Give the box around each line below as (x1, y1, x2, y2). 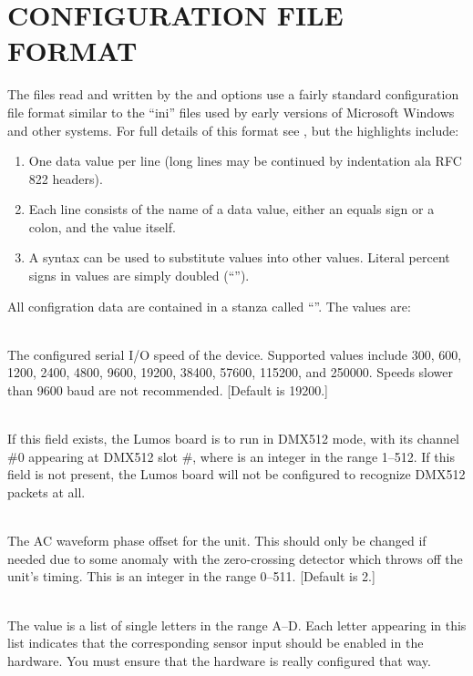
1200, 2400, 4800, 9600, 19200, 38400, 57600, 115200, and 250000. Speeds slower (7, 363, 454, 382)
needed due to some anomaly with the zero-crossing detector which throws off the (7, 548, 463, 568)
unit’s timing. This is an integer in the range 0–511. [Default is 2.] (7, 567, 375, 586)
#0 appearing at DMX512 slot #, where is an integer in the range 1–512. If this (7, 446, 455, 466)
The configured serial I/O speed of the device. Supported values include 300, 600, (7, 344, 462, 364)
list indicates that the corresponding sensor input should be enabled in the (7, 633, 424, 652)
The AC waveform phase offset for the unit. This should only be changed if (7, 531, 427, 550)
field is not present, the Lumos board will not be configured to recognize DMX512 (7, 465, 466, 484)
